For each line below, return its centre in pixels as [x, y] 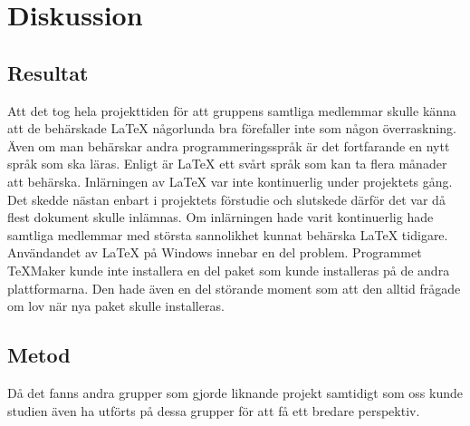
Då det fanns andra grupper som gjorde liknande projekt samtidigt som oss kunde [235, 392]
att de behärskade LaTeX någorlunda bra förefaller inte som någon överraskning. [232, 128]
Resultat [48, 72]
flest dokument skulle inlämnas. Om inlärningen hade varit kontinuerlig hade [221, 217]
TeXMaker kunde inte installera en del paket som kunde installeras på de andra [229, 270]
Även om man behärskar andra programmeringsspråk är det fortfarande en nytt [229, 145]
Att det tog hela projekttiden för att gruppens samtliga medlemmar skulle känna [232, 110]
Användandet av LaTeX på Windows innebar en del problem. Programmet [215, 252]
